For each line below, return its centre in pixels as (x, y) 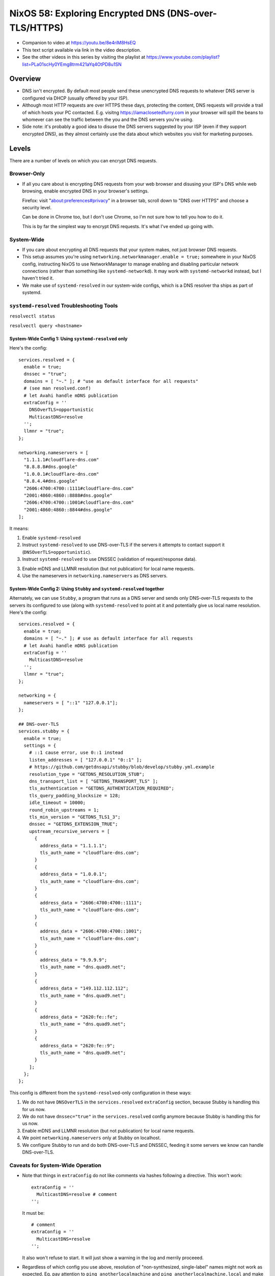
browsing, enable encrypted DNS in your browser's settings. (86, 191)
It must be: (33, 1213)
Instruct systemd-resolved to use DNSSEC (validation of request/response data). (109, 559)
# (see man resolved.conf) (57, 388)
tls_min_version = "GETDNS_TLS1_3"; (75, 817)
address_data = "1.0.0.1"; (74, 874)
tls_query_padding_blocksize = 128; (75, 795)
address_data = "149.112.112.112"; (84, 988)
